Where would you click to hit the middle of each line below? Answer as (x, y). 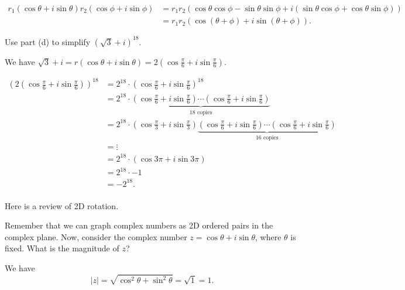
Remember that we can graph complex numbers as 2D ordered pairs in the (139, 225)
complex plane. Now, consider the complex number (96, 236)
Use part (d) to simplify (48, 41)
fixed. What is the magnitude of (62, 248)
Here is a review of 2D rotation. (62, 205)
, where (268, 236)
